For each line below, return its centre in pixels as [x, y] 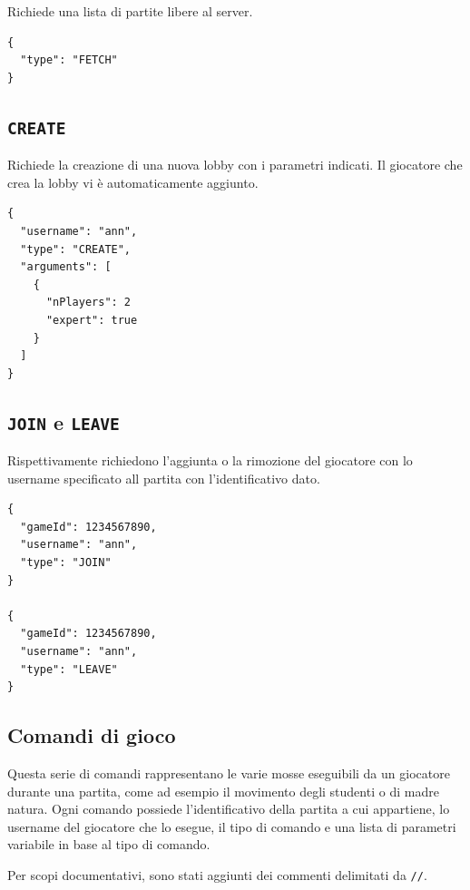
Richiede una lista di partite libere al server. [130, 11]
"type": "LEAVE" [69, 669]
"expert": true [92, 320]
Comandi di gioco [92, 735]
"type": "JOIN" [66, 563]
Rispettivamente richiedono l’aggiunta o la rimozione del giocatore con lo [210, 460]
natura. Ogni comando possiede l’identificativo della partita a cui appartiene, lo [229, 809]
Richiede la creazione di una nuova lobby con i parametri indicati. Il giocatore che [235, 165]
